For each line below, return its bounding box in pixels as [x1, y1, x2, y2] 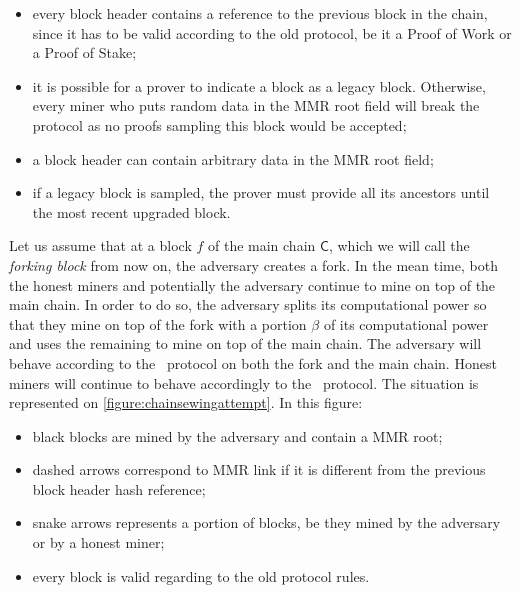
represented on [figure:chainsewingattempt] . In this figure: [9, 392, 363, 413]
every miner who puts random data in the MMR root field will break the [32, 95, 480, 116]
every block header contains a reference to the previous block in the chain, [32, 3, 488, 23]
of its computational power [323, 313, 489, 334]
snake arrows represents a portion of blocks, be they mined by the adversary [32, 512, 501, 533]
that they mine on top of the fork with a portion [9, 313, 307, 334]
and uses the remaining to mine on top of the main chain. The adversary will [9, 333, 482, 354]
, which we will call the [328, 235, 470, 256]
